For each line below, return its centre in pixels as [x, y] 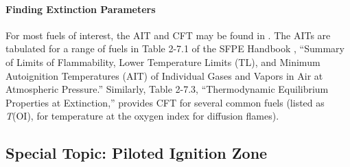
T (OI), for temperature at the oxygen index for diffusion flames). [142, 116]
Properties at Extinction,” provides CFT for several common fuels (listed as [165, 102]
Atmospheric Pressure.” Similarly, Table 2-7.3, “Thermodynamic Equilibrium [167, 89]
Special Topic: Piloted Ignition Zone [137, 153]
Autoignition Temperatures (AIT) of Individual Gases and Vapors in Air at [164, 75]
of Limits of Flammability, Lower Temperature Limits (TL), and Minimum [163, 62]
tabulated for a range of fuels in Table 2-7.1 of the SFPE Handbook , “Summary [175, 48]
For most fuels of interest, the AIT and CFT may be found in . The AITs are [168, 35]
